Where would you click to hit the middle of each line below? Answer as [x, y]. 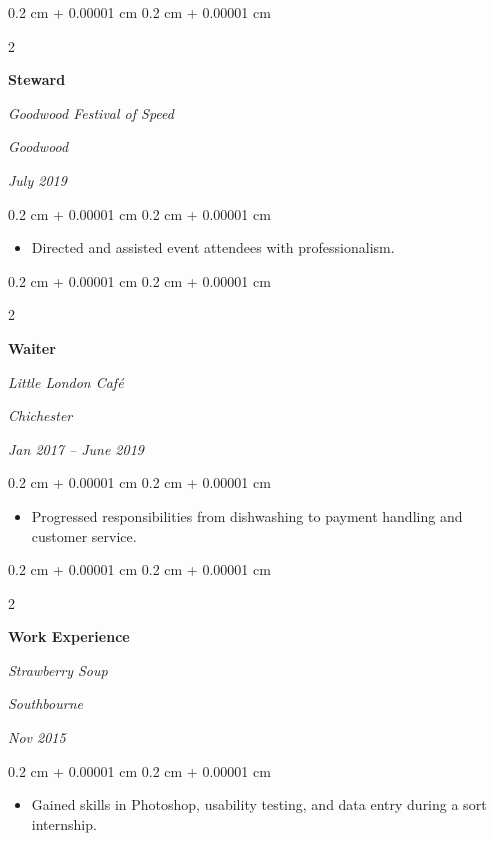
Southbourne [45, 703]
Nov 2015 [37, 737]
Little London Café [66, 381]
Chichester [40, 415]
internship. [64, 823]
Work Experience [69, 636]
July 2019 [37, 179]
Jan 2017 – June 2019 [76, 448]
